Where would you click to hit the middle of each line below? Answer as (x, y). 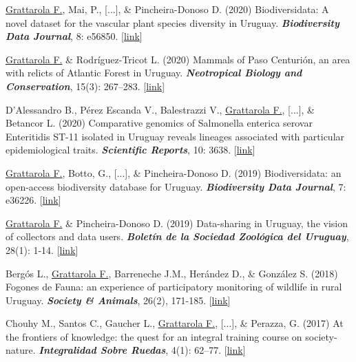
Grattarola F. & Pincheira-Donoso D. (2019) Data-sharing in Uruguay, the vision (177, 223)
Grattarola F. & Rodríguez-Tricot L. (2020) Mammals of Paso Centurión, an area (178, 59)
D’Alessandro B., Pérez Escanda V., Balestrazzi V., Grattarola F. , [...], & (160, 109)
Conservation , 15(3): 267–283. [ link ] (85, 86)
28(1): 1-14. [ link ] (42, 249)
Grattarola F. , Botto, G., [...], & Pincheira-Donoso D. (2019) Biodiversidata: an (174, 172)
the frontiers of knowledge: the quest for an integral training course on (154, 336)
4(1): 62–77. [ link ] (208, 350)
